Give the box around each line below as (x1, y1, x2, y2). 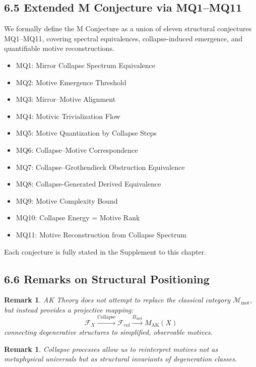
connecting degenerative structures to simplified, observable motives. (4, 326, 213, 337)
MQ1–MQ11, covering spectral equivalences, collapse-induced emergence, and (4, 33, 243, 43)
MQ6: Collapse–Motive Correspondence (16, 144, 138, 155)
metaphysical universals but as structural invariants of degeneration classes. (4, 353, 237, 364)
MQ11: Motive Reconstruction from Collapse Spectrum (16, 229, 186, 239)
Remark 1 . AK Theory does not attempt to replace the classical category (4, 294, 231, 305)
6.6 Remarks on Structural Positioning (4, 271, 210, 286)
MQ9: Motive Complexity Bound (16, 195, 118, 206)
